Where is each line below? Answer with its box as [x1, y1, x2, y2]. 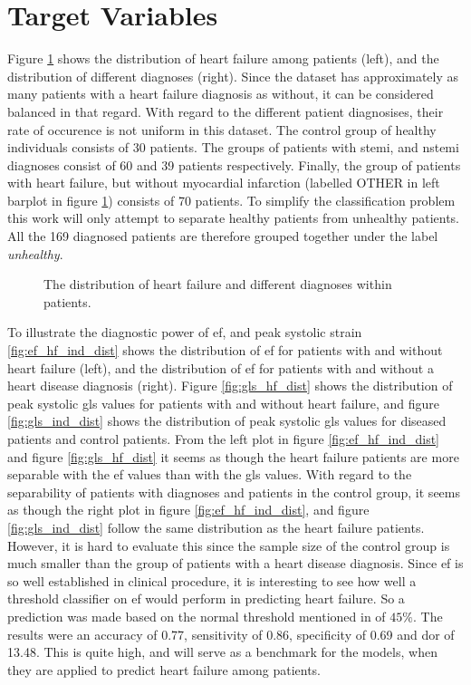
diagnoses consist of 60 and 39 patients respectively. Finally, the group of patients [7, 155, 461, 174]
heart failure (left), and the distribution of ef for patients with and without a [7, 358, 434, 377]
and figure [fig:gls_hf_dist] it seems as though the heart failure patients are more [7, 447, 459, 466]
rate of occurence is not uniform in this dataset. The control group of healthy [7, 120, 437, 139]
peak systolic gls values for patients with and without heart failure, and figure [7, 393, 439, 412]
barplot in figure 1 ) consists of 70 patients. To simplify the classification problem [7, 190, 456, 209]
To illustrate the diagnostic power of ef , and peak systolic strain [7, 323, 362, 342]
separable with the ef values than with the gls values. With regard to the [7, 465, 412, 484]
